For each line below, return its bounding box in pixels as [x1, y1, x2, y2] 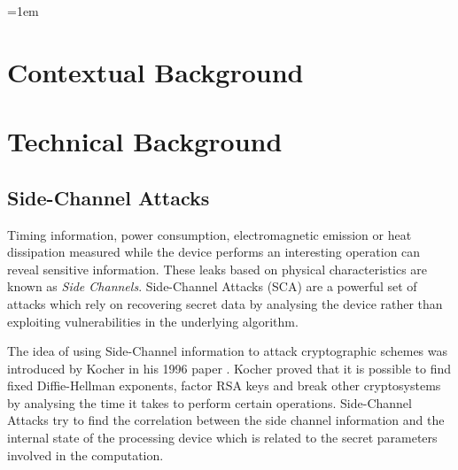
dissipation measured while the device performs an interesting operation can [7, 243, 421, 261]
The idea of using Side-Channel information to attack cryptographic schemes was [7, 342, 448, 360]
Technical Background [7, 123, 283, 159]
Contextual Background [7, 53, 304, 89]
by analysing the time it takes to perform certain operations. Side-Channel [7, 393, 412, 412]
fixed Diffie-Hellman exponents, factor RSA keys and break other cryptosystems [7, 376, 441, 395]
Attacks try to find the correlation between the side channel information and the [7, 411, 445, 429]
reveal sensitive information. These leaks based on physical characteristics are [7, 259, 428, 278]
